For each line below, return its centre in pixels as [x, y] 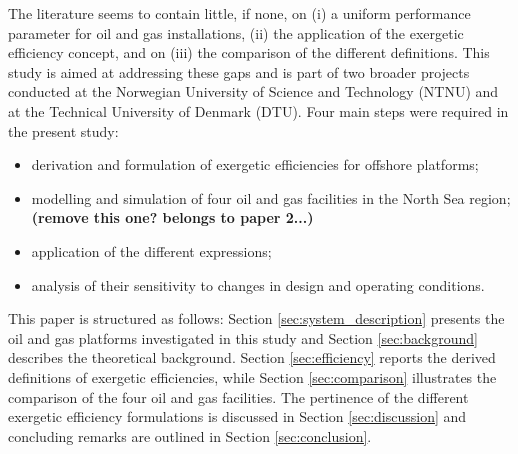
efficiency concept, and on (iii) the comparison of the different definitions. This [249, 52]
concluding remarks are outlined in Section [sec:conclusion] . [190, 435]
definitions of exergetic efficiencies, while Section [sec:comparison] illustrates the [252, 376]
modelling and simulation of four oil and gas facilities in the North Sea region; [271, 197]
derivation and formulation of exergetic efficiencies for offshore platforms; [255, 164]
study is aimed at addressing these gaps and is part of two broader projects [239, 71]
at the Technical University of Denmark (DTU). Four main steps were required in [258, 110]
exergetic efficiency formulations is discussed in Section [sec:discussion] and [237, 416]
